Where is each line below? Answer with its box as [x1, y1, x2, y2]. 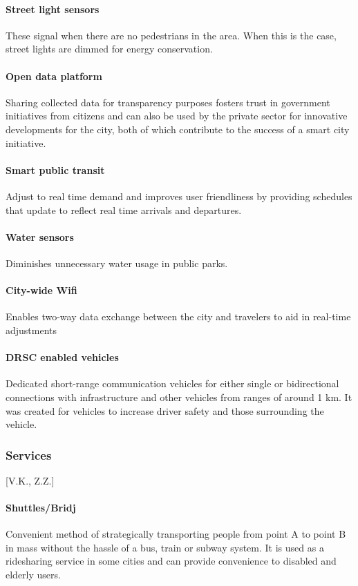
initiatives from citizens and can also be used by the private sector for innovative [6, 108, 348, 123]
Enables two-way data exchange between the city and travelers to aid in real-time [6, 309, 351, 324]
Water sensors [6, 229, 74, 244]
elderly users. [6, 567, 61, 582]
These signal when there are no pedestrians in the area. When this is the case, [6, 28, 337, 42]
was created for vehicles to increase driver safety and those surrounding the [6, 403, 324, 418]
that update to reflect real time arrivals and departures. [6, 202, 242, 217]
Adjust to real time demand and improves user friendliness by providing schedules [6, 188, 352, 203]
